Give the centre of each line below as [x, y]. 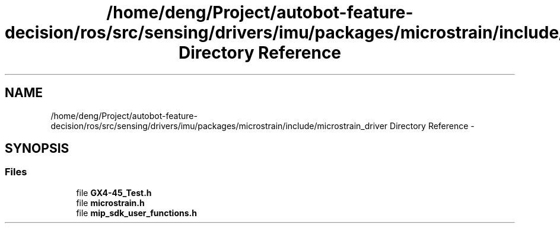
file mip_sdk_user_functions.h [136, 213]
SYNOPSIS [37, 149]
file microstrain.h [110, 203]
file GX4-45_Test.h [114, 192]
